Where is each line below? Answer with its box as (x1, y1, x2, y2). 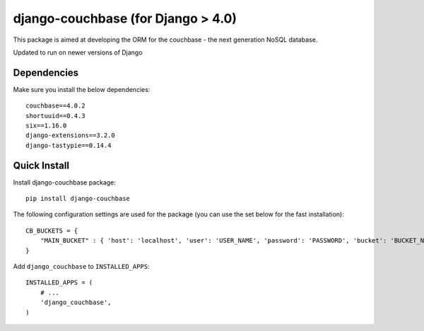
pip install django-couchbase (25, 194, 131, 203)
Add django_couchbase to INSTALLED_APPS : (13, 262, 150, 271)
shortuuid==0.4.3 (25, 112, 86, 120)
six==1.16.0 (25, 122, 67, 130)
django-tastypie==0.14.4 (25, 141, 112, 149)
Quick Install (13, 159, 70, 171)
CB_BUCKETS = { (25, 226, 78, 235)
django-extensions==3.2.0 (25, 132, 116, 139)
